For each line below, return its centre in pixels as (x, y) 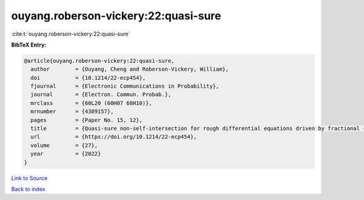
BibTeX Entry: (29, 45)
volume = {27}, (64, 145)
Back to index (28, 189)
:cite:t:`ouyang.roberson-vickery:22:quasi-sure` (71, 34)
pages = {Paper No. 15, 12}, (86, 120)
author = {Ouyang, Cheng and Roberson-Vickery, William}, (130, 69)
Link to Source (29, 178)
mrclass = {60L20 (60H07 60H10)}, (91, 103)
